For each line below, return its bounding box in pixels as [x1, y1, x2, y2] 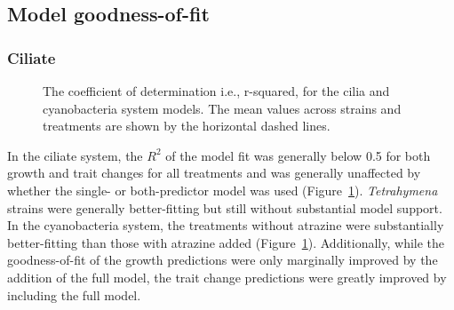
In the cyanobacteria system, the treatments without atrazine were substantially [7, 216, 444, 234]
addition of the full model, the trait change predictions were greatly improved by [7, 267, 447, 286]
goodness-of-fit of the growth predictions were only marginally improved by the [7, 250, 438, 269]
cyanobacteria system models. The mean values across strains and [43, 99, 402, 117]
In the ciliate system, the [7, 146, 143, 164]
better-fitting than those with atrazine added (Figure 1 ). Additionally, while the [7, 233, 445, 251]
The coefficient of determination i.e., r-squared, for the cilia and [43, 82, 390, 99]
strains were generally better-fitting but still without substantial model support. [7, 198, 442, 217]
